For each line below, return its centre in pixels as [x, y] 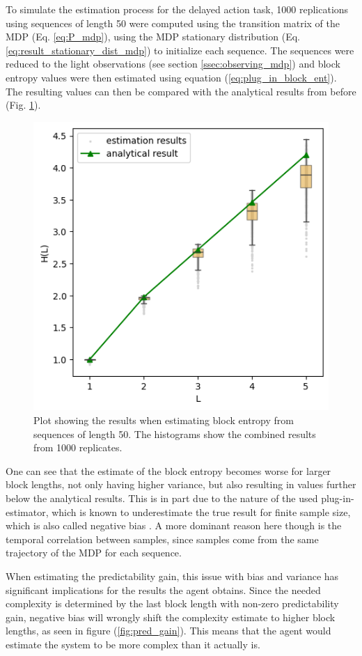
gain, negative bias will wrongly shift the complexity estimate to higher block [171, 617]
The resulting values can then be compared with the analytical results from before [181, 91]
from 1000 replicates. [78, 447]
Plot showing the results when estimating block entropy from [164, 420]
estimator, [27, 511]
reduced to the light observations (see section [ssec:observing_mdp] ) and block [173, 64]
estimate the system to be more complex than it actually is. [133, 644]
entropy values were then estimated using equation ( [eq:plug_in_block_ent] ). [171, 77]
